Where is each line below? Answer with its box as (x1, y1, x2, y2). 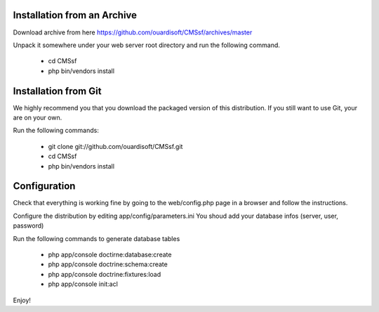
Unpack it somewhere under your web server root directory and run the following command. (13, 41, 281, 49)
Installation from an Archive (13, 9, 137, 21)
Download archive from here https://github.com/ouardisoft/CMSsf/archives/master (13, 28, 253, 37)
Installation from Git (13, 85, 102, 97)
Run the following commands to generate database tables (13, 234, 180, 242)
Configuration (13, 180, 76, 193)
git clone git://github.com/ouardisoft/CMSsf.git (48, 142, 183, 150)
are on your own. (13, 113, 62, 122)
